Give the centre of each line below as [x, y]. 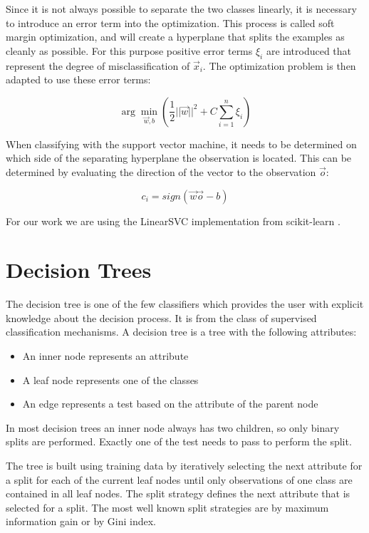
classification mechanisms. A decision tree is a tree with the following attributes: [181, 332]
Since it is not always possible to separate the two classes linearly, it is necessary [181, 9]
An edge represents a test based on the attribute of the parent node [170, 404]
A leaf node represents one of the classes [110, 379]
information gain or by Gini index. [81, 521]
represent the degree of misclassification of [98, 65]
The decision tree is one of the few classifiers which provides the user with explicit [185, 304]
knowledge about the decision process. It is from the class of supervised [161, 317]
